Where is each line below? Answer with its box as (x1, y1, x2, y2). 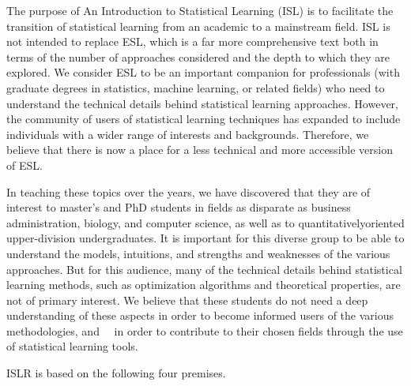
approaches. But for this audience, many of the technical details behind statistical (6, 260, 402, 277)
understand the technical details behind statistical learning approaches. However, (6, 95, 399, 111)
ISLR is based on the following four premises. (6, 365, 226, 381)
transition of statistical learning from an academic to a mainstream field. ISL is (6, 17, 390, 34)
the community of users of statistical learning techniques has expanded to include (6, 111, 401, 127)
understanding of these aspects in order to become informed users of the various (6, 307, 394, 324)
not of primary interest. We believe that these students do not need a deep (6, 291, 368, 308)
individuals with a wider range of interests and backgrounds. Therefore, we (6, 126, 369, 142)
